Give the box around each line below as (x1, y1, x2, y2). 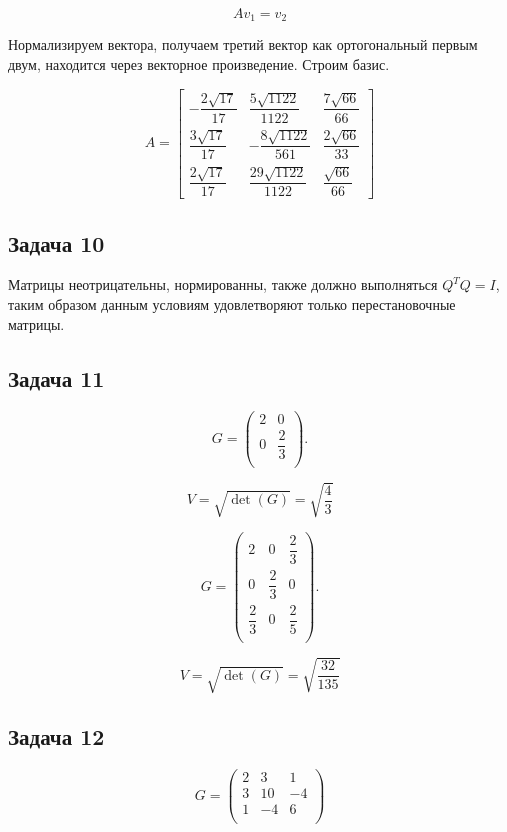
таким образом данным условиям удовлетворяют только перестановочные (8, 294, 456, 315)
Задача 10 (8, 227, 105, 258)
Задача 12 (8, 721, 105, 752)
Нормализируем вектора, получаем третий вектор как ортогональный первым (8, 34, 478, 55)
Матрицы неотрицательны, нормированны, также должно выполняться (8, 274, 438, 295)
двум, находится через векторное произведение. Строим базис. (8, 54, 390, 75)
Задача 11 (8, 362, 105, 393)
